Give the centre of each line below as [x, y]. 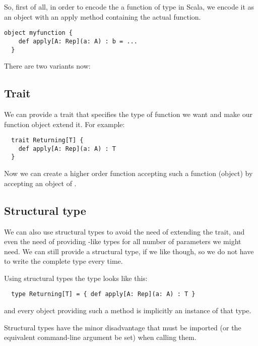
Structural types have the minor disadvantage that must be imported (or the [123, 327]
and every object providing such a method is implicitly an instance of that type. [128, 310]
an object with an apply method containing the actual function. [103, 16]
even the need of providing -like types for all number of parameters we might [123, 241]
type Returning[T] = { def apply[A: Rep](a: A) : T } [103, 294]
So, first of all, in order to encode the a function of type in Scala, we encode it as [129, 7]
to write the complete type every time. [63, 261]
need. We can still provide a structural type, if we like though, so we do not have [129, 251]
